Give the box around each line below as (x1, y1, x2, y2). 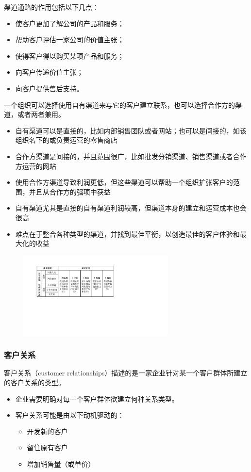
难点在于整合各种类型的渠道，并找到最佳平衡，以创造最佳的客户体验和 (15, 228, 240, 239)
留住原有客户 (27, 442, 68, 453)
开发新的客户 (27, 426, 68, 436)
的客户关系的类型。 (4, 377, 65, 388)
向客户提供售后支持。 (15, 83, 84, 93)
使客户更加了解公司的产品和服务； (15, 18, 124, 28)
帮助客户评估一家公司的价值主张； (15, 34, 124, 45)
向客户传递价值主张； (15, 67, 84, 77)
